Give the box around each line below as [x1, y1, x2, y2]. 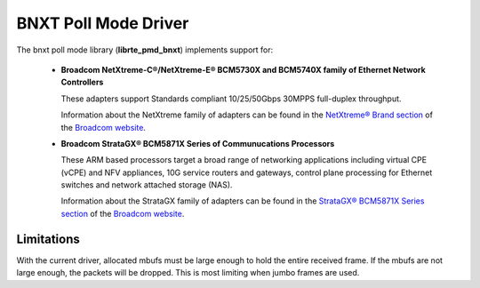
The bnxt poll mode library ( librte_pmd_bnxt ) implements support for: [16, 44, 274, 55]
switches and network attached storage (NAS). [60, 180, 233, 190]
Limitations [16, 231, 80, 246]
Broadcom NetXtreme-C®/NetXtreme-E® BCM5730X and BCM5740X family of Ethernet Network [60, 64, 426, 75]
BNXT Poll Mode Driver [16, 13, 189, 33]
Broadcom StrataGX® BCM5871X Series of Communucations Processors [60, 138, 335, 148]
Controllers [60, 76, 104, 88]
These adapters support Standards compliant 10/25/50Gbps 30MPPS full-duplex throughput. [60, 93, 402, 104]
